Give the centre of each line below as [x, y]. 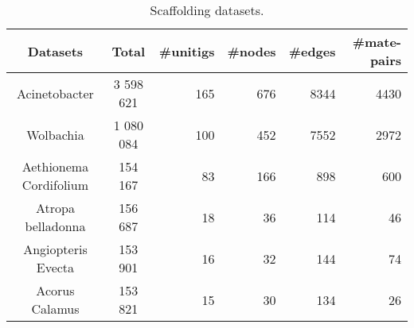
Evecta [55, 267]
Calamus [55, 309]
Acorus [55, 290]
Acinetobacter [55, 93]
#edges [312, 51]
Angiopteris [55, 249]
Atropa [55, 208]
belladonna [55, 226]
